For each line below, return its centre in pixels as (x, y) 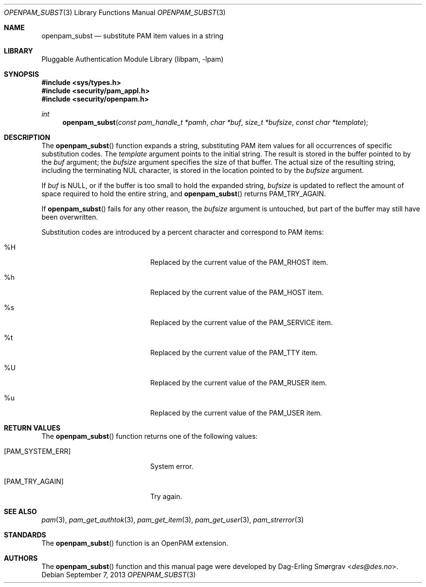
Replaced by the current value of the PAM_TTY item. (234, 353)
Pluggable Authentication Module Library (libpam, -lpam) (133, 59)
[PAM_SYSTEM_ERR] (37, 451)
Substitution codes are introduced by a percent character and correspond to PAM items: (183, 232)
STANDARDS (25, 535)
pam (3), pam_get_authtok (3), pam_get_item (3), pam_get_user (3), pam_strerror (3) (173, 520)
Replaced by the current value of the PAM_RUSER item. (239, 383)
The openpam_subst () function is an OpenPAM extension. (135, 543)
